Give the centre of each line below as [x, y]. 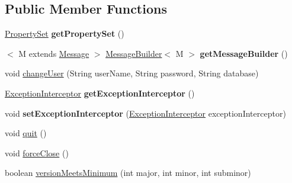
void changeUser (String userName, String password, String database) [132, 73]
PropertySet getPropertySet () [65, 33]
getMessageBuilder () [244, 53]
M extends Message [54, 53]
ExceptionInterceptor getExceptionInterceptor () [100, 93]
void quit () [26, 133]
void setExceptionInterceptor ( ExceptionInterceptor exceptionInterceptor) [145, 113]
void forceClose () [37, 152]
